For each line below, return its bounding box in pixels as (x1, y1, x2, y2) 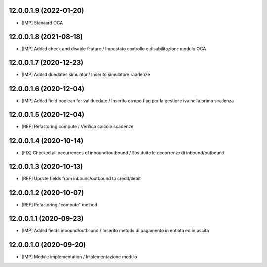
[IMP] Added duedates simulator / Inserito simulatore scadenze (21, 72, 150, 78)
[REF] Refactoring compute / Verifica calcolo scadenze (21, 124, 133, 130)
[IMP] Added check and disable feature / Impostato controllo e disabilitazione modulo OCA (21, 46, 206, 52)
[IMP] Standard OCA (21, 20, 63, 26)
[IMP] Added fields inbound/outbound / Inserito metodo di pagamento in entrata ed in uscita (21, 227, 209, 233)
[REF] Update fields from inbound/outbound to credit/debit (21, 175, 141, 181)
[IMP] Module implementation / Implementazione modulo (21, 253, 137, 260)
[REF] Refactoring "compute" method (21, 201, 97, 208)
